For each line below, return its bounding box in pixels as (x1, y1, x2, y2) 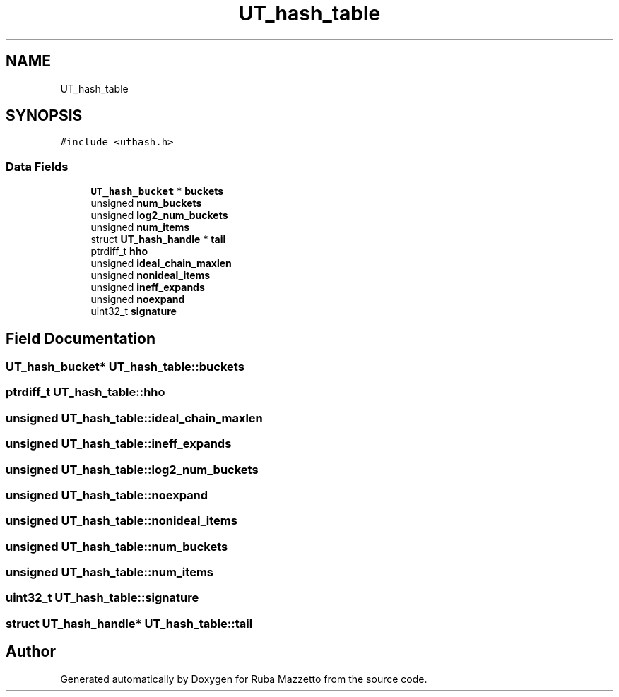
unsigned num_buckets (90, 197, 202, 210)
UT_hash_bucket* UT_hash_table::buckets (6, 359, 244, 374)
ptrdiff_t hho (90, 245, 148, 258)
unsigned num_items (90, 221, 190, 234)
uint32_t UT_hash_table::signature (6, 590, 199, 605)
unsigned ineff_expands (90, 281, 205, 294)
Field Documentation (6, 329, 155, 347)
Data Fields (6, 159, 69, 174)
